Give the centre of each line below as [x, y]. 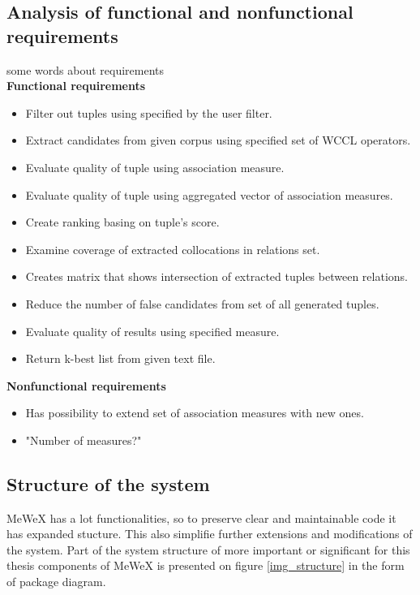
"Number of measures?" [84, 440]
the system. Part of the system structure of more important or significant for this [208, 549]
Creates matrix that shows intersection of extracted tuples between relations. [216, 276]
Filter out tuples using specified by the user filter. [149, 112]
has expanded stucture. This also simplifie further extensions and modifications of [210, 534]
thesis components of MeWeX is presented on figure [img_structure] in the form [206, 565]
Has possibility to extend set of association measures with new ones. [195, 413]
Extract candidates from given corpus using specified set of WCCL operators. [218, 140]
